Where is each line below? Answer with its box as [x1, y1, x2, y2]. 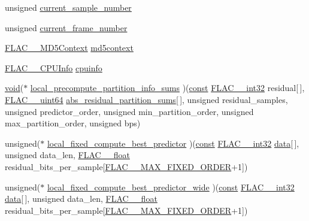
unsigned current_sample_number [5, 1, 132, 13]
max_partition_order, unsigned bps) [5, 117, 141, 129]
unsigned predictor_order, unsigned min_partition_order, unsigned [5, 105, 254, 117]
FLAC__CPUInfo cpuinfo [5, 61, 102, 74]
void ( [5, 81, 24, 94]
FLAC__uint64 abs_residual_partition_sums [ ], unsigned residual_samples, [5, 93, 288, 105]
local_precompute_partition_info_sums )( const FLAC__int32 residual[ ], [30, 81, 305, 94]
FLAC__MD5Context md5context [5, 41, 134, 54]
